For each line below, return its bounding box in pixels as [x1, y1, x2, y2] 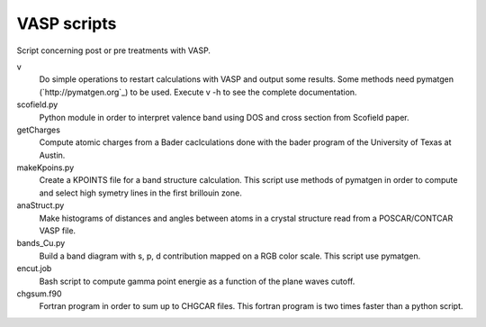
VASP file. [39, 225, 76, 236]
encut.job [16, 263, 52, 274]
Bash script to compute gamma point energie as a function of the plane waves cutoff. [39, 276, 355, 286]
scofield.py [16, 99, 58, 110]
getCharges [16, 124, 60, 135]
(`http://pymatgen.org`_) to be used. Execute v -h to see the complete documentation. [39, 86, 357, 97]
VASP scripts [16, 14, 117, 33]
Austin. [39, 150, 66, 160]
